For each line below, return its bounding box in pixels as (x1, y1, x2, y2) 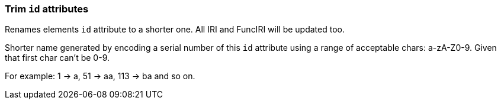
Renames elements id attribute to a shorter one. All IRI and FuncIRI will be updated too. (5, 24, 345, 35)
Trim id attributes (5, 3, 89, 15)
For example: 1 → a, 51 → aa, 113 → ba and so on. (5, 71, 195, 82)
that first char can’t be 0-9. (5, 53, 110, 63)
